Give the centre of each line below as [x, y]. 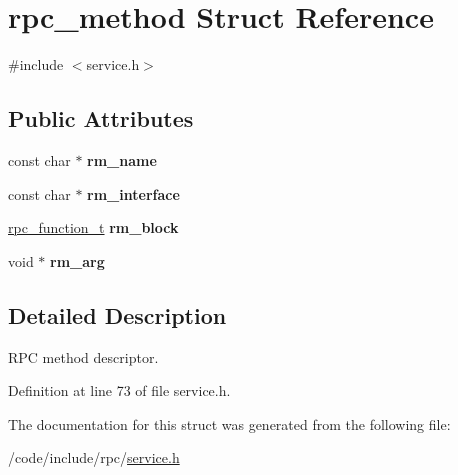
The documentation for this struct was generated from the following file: [229, 423]
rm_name [122, 159]
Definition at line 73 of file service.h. [119, 390]
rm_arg [77, 260]
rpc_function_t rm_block [93, 227]
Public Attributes [101, 118]
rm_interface [133, 193]
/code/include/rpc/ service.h [94, 457]
